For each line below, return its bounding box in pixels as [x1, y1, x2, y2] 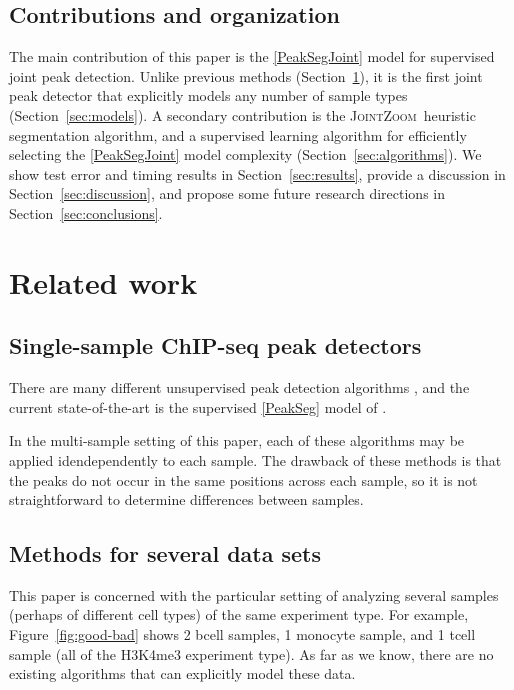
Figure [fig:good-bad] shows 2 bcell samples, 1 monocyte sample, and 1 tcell [9, 624, 476, 645]
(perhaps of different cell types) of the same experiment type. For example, [9, 604, 469, 625]
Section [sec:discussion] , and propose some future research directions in [9, 183, 445, 204]
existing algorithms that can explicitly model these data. [9, 663, 356, 684]
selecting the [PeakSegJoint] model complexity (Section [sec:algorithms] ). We [9, 144, 482, 165]
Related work [9, 261, 198, 302]
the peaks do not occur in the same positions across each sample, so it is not [9, 469, 478, 490]
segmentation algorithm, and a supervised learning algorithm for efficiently [9, 124, 467, 145]
